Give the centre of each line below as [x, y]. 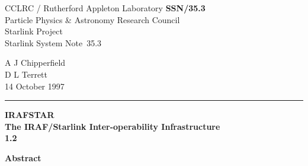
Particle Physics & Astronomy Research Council [92, 19]
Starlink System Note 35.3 [53, 42]
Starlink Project [34, 31]
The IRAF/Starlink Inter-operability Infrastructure [113, 126]
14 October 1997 [35, 86]
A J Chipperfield [35, 63]
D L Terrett [26, 74]
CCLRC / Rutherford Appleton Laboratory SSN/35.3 [105, 8]
